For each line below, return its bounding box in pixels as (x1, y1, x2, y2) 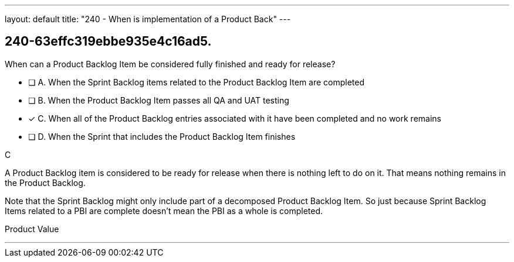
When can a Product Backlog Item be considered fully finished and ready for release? (5, 58, 336, 69)
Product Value (5, 223, 59, 234)
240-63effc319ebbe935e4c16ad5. (5, 34, 212, 49)
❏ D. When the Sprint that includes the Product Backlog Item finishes (28, 131, 296, 142)
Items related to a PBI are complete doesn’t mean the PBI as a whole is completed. (5, 205, 323, 216)
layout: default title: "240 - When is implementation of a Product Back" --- (5, 14, 291, 24)
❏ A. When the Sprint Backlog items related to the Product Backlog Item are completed (28, 77, 365, 87)
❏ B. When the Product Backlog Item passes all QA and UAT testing (28, 95, 289, 105)
